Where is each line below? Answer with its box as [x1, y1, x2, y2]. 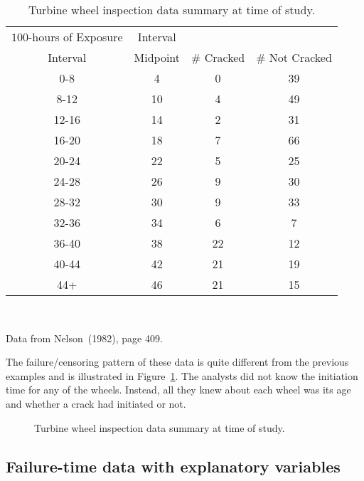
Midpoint [134, 49, 181, 65]
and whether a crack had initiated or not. [6, 396, 186, 411]
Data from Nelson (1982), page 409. [6, 330, 163, 345]
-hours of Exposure [28, 28, 123, 45]
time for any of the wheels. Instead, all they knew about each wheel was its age [6, 382, 351, 397]
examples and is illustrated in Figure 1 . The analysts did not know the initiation [6, 368, 358, 383]
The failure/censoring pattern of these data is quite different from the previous [6, 354, 349, 369]
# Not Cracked [256, 49, 332, 65]
